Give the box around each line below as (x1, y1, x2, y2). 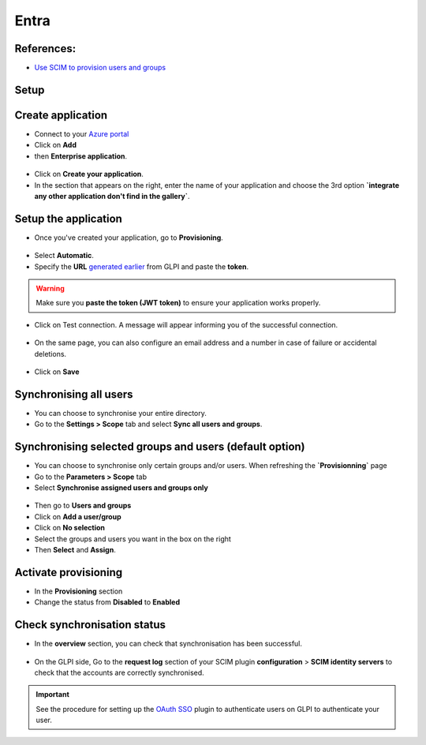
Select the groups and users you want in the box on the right (34, 533, 232, 544)
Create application (14, 108, 108, 122)
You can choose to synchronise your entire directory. (34, 408, 207, 417)
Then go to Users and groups (34, 501, 132, 511)
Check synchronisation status (14, 618, 166, 631)
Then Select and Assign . (34, 545, 116, 554)
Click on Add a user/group (34, 511, 121, 521)
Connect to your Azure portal (34, 129, 129, 138)
